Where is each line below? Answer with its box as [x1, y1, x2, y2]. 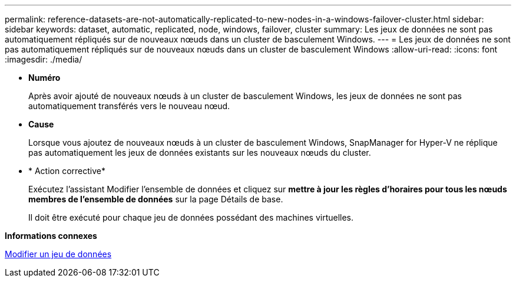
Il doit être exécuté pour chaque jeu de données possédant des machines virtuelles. [28, 212, 354, 222]
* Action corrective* [28, 166, 106, 176]
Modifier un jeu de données [5, 249, 112, 259]
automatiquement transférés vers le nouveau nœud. [28, 101, 230, 111]
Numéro [28, 73, 61, 83]
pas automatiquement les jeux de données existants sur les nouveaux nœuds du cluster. [28, 147, 371, 158]
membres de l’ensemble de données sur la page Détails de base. [28, 194, 283, 204]
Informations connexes [5, 231, 97, 241]
